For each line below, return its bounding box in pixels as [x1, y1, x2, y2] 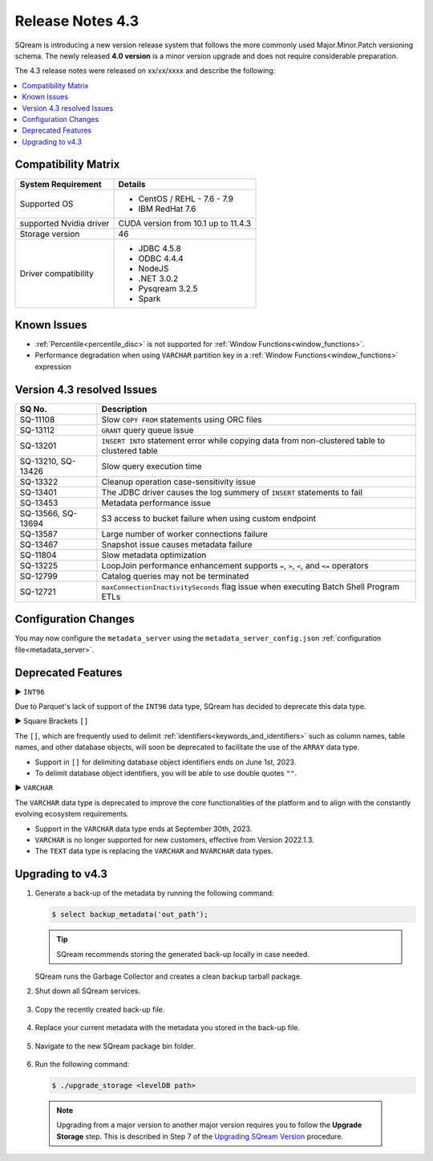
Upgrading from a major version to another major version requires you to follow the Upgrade [56, 1120, 362, 1130]
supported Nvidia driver [19, 218, 110, 229]
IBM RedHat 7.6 [138, 203, 196, 214]
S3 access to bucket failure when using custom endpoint [101, 512, 317, 523]
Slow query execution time [101, 460, 202, 471]
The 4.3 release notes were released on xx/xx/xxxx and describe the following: [14, 66, 276, 75]
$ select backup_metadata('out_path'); [51, 910, 208, 919]
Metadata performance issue [101, 497, 212, 508]
